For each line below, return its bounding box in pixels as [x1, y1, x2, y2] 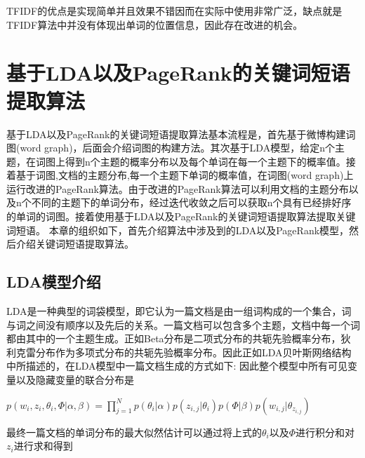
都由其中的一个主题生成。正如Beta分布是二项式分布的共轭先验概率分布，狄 [6, 331, 351, 346]
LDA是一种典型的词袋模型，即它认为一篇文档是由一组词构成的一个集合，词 [6, 304, 352, 318]
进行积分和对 [296, 424, 355, 439]
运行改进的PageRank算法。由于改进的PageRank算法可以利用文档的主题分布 [6, 181, 349, 196]
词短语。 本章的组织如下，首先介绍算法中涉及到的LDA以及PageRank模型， [6, 222, 350, 237]
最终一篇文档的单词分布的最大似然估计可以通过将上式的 [6, 424, 262, 439]
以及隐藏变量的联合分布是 [15, 372, 134, 387]
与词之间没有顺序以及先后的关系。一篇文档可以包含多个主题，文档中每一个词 [6, 317, 360, 332]
